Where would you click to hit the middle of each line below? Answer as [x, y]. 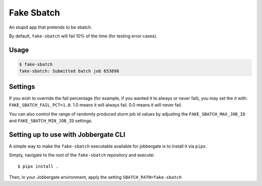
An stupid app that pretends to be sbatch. [50, 27]
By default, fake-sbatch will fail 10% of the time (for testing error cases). [83, 36]
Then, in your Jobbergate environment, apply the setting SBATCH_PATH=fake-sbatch [95, 177]
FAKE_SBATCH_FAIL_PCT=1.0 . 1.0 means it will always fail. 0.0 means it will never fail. [96, 105]
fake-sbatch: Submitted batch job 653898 [69, 71]
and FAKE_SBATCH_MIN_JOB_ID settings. [51, 121]
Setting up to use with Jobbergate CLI [67, 134]
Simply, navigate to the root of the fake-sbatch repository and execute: [82, 155]
